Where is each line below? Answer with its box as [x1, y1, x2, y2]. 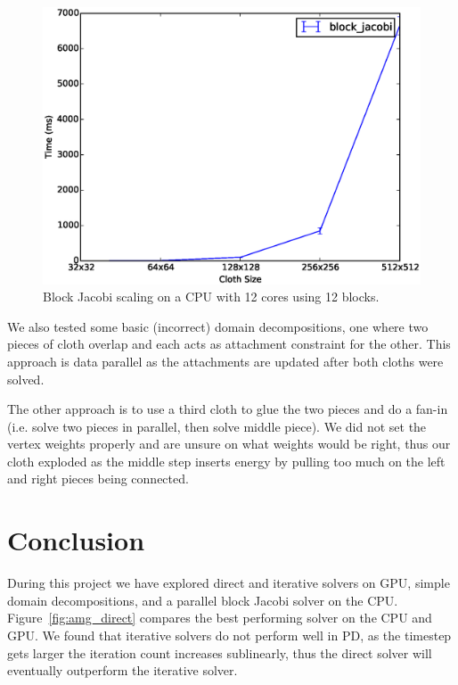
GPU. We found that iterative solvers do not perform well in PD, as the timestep [7, 625, 452, 644]
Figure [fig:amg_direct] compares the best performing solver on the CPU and [7, 608, 432, 627]
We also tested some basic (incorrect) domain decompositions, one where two [7, 317, 429, 335]
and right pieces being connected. [7, 469, 189, 488]
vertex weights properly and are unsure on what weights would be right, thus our [7, 434, 451, 453]
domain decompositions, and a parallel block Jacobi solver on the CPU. [7, 590, 398, 609]
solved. [7, 369, 45, 388]
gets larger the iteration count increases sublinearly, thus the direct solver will [7, 643, 432, 662]
